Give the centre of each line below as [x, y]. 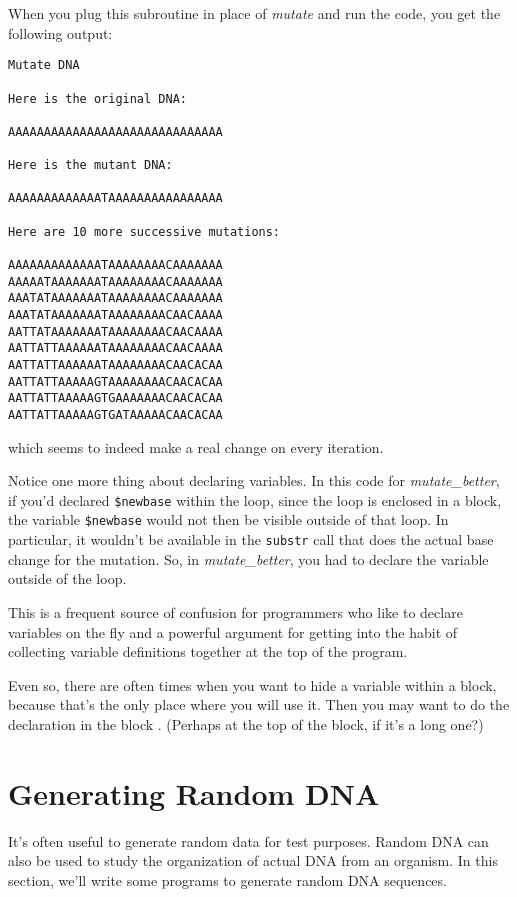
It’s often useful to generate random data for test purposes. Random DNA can [248, 840]
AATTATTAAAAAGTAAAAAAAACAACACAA [115, 381]
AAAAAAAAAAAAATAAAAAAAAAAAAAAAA [115, 198]
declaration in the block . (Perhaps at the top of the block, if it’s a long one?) [246, 723]
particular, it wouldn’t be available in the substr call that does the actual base [251, 539]
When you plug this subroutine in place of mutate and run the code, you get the [254, 13]
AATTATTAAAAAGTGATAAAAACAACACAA [115, 414]
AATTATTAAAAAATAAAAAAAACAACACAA [115, 365]
